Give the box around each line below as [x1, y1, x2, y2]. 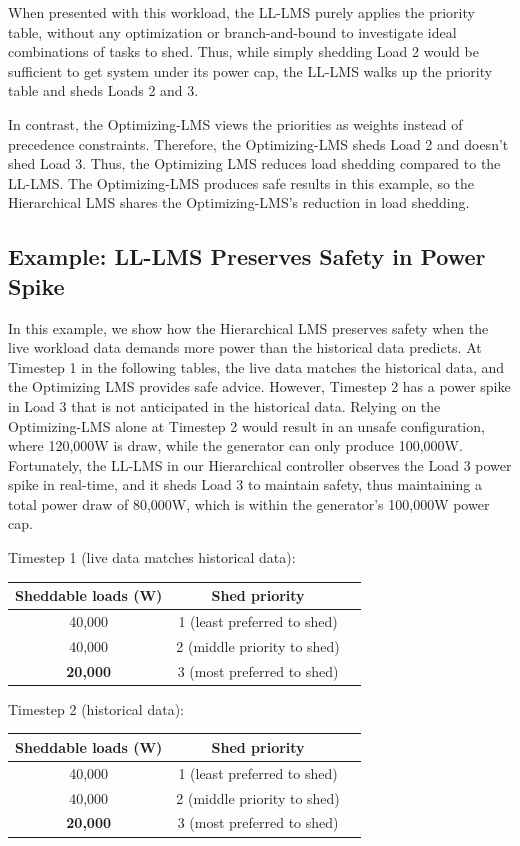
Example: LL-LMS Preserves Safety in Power [8, 241, 486, 272]
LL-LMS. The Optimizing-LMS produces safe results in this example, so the [8, 172, 475, 193]
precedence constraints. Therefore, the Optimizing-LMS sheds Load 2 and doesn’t [8, 133, 509, 154]
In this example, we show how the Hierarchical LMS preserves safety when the [8, 317, 489, 338]
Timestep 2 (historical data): [8, 698, 184, 719]
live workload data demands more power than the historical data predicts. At [8, 337, 482, 358]
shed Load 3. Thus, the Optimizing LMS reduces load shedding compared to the [8, 153, 501, 174]
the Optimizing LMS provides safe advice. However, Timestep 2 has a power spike [8, 376, 511, 397]
